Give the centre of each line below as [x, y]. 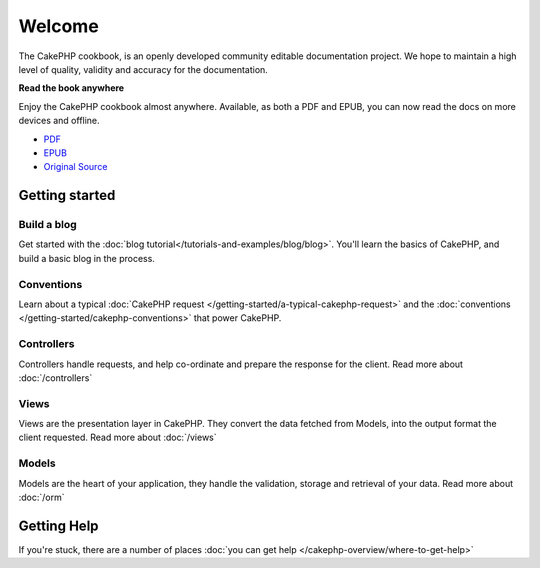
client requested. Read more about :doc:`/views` [117, 437]
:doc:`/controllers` [55, 377]
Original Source [75, 167]
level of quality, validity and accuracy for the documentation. [143, 69]
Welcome [58, 26]
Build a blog [47, 225]
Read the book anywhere [71, 88]
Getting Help [58, 525]
